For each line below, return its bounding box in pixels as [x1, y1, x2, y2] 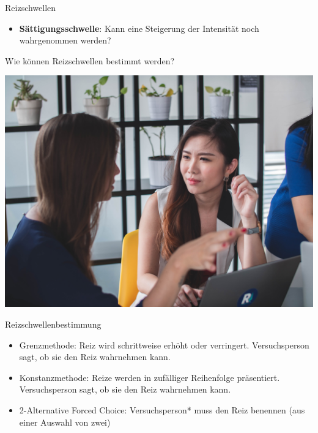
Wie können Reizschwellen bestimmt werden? [5, 54, 175, 67]
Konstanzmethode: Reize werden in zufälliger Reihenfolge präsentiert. [19, 371, 280, 383]
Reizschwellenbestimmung [5, 317, 102, 330]
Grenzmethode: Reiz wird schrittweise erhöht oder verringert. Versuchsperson [19, 338, 309, 351]
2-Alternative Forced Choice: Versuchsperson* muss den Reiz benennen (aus [19, 403, 305, 416]
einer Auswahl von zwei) [19, 415, 111, 428]
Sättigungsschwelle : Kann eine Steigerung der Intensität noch [19, 21, 259, 34]
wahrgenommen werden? [19, 34, 111, 47]
